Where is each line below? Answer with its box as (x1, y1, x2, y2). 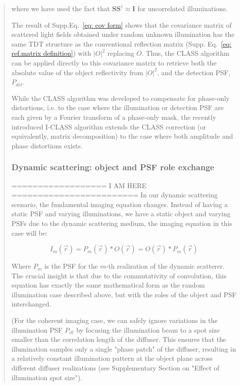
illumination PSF (11, 324, 63, 335)
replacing (107, 48, 134, 58)
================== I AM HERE (11, 180, 147, 190)
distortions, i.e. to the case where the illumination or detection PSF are (11, 102, 224, 113)
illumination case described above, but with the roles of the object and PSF (11, 289, 237, 299)
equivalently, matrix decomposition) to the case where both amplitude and (11, 131, 233, 141)
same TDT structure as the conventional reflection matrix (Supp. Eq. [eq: (11, 38, 232, 48)
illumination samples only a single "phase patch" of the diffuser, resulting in (11, 343, 236, 354)
